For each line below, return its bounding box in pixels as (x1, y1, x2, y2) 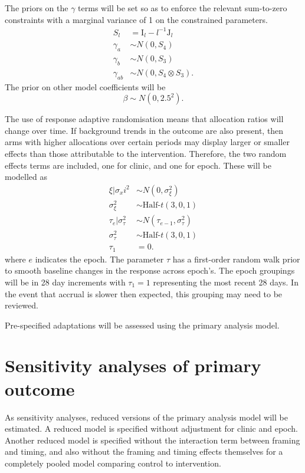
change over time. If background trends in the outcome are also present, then (5, 124, 284, 136)
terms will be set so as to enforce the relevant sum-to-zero (78, 2, 287, 14)
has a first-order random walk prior (172, 252, 300, 265)
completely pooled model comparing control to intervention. (5, 456, 221, 469)
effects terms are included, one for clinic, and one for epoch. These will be (5, 159, 271, 171)
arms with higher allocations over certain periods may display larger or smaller (5, 136, 290, 148)
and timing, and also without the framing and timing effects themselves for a (5, 445, 283, 458)
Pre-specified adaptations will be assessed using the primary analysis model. (5, 318, 280, 331)
